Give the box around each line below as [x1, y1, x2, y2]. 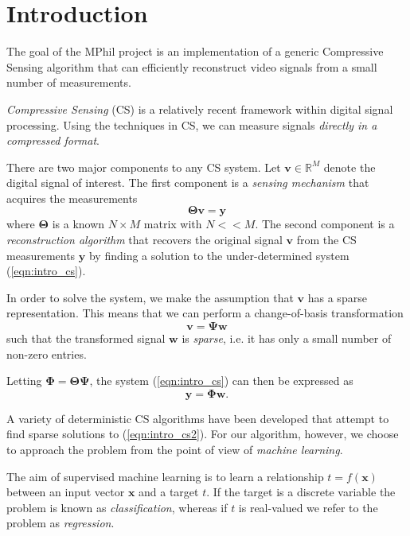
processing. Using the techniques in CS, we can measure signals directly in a [6, 116, 377, 133]
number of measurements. [6, 74, 131, 91]
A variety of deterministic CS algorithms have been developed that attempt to [6, 410, 389, 426]
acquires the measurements [6, 189, 138, 206]
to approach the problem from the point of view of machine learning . [6, 441, 343, 457]
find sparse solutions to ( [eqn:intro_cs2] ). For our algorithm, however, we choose [6, 425, 399, 442]
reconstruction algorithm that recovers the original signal [6, 231, 283, 248]
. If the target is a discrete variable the [206, 484, 396, 500]
